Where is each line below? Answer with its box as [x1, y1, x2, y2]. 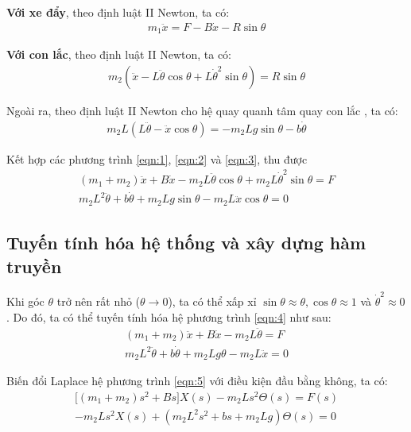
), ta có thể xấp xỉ [168, 293, 257, 310]
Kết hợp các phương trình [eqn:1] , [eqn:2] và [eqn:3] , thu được [6, 150, 308, 167]
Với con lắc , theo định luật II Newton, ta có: [6, 46, 232, 63]
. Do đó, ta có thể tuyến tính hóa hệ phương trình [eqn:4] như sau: [6, 308, 332, 325]
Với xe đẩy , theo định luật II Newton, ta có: [6, 4, 230, 20]
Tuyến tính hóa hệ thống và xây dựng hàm [6, 230, 366, 255]
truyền [6, 253, 62, 278]
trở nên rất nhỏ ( [56, 293, 141, 310]
